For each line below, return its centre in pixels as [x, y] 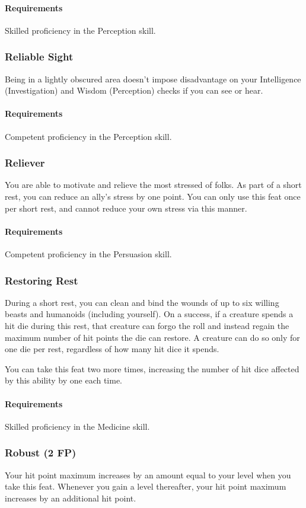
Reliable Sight [39, 57]
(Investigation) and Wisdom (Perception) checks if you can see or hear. [134, 90]
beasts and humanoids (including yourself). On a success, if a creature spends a [149, 314]
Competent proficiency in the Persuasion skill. [88, 253]
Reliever [25, 163]
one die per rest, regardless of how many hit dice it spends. [112, 349]
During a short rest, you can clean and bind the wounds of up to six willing [142, 302]
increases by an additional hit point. [71, 498]
